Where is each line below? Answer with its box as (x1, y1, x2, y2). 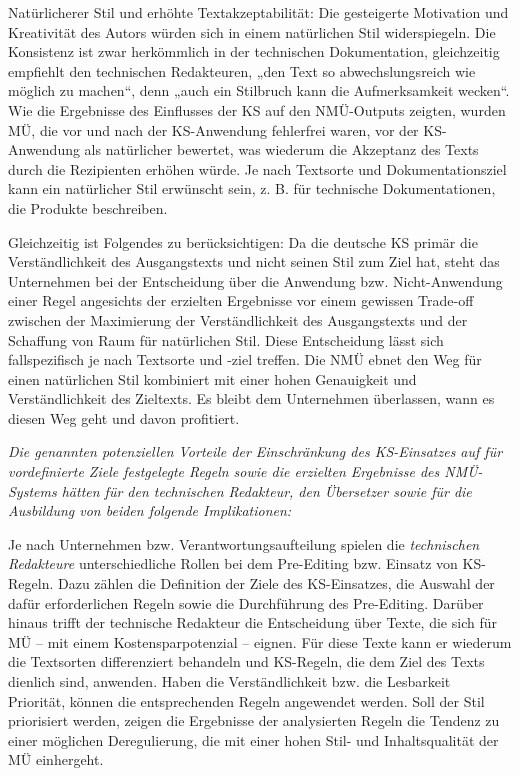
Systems (8, 480, 57, 501)
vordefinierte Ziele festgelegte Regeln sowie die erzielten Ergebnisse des (8, 461, 440, 482)
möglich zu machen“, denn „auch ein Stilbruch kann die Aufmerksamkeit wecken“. (8, 80, 510, 101)
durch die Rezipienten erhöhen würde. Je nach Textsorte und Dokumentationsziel (8, 158, 507, 179)
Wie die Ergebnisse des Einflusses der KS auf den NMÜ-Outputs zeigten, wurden (8, 99, 506, 120)
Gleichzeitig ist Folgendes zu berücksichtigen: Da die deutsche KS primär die (8, 231, 478, 252)
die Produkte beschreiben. (8, 197, 168, 218)
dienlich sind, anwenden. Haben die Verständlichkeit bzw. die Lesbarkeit (8, 671, 451, 691)
